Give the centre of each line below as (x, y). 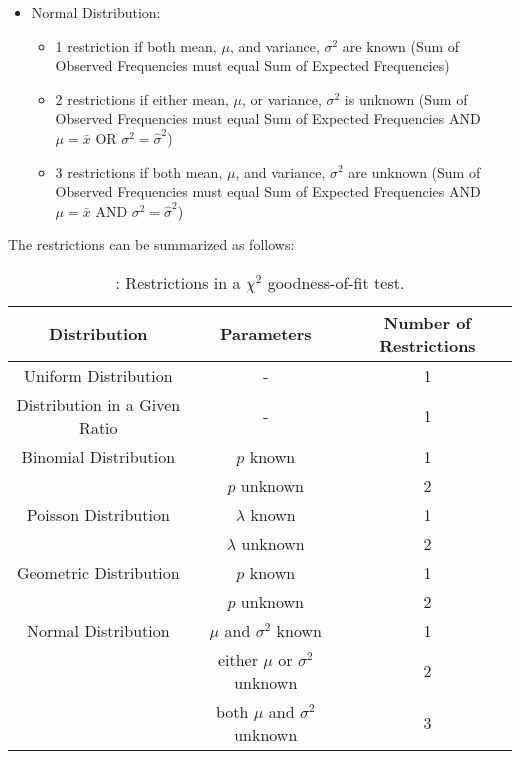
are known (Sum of (401, 45)
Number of (427, 322)
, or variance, (282, 98)
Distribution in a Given (98, 404)
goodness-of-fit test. (336, 282)
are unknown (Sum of (414, 171)
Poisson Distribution (98, 514)
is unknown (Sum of (406, 98)
